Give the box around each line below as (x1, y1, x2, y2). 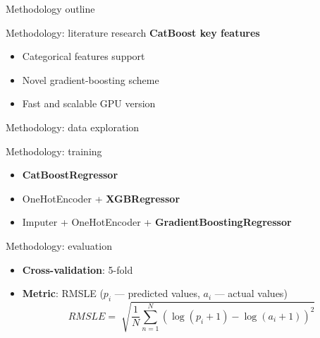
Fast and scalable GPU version (22, 96, 156, 111)
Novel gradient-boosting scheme (22, 72, 159, 87)
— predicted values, (114, 286, 200, 301)
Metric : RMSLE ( (22, 286, 104, 301)
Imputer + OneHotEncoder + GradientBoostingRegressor (22, 215, 292, 229)
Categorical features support (22, 49, 145, 64)
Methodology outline (6, 1, 95, 16)
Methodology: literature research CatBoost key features (6, 25, 260, 40)
